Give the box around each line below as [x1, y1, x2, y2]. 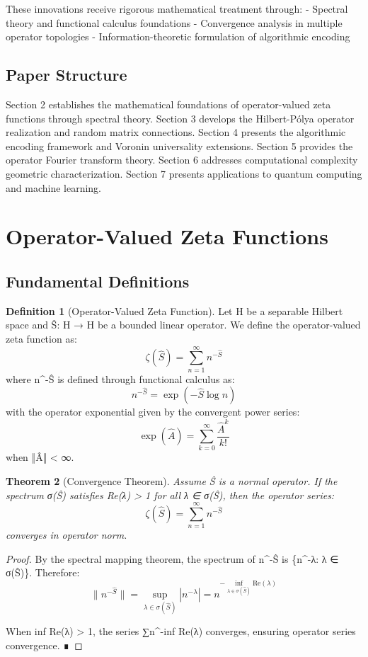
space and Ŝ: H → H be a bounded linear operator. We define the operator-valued [6, 317, 361, 332]
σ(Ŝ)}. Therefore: [6, 565, 80, 580]
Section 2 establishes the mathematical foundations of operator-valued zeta [6, 96, 331, 111]
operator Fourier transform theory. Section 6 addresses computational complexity [6, 152, 358, 167]
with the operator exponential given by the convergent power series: [6, 404, 300, 419]
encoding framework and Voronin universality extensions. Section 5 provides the [6, 138, 353, 153]
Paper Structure [6, 64, 127, 86]
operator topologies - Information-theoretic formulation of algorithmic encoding [6, 29, 350, 44]
